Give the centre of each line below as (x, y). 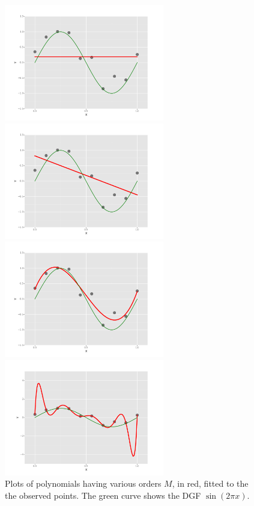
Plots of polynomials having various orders (83, 483)
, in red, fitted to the (210, 483)
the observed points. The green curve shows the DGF (103, 495)
